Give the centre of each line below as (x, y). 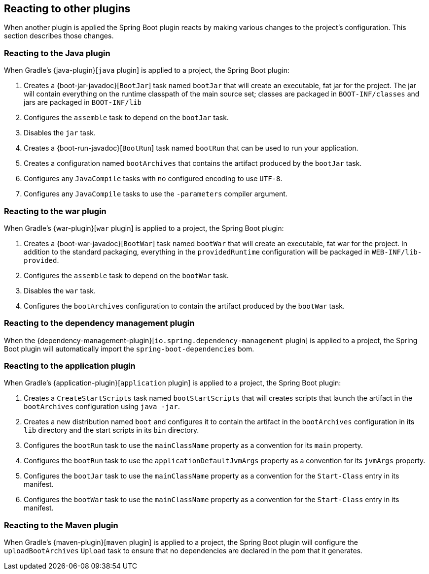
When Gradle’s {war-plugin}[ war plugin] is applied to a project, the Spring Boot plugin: (144, 228)
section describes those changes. (59, 36)
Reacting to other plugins (67, 9)
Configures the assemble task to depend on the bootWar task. (126, 275)
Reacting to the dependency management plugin (99, 323)
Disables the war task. (60, 290)
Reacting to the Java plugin (57, 53)
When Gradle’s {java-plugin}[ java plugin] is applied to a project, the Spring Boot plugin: (147, 70)
